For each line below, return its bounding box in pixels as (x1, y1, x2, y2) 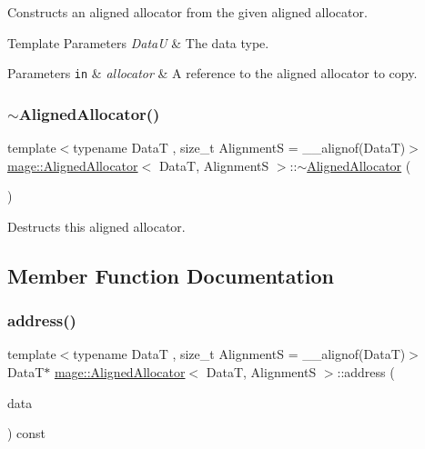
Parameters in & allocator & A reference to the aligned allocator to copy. (7, 64, 418, 83)
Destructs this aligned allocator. (7, 216, 186, 235)
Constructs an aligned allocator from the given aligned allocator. (7, 3, 368, 21)
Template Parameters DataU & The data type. (7, 33, 269, 52)
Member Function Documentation (7, 261, 335, 289)
